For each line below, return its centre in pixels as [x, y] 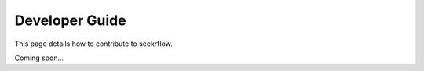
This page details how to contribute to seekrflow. [93, 44]
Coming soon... [39, 58]
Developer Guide [70, 20]
